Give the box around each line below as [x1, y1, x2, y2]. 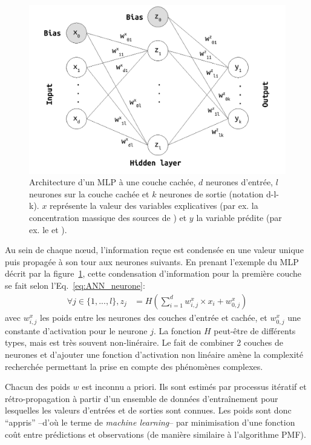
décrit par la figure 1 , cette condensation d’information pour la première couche [5, 267, 301, 280]
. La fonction [153, 324, 201, 337]
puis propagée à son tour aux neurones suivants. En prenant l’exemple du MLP [5, 255, 299, 268]
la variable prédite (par [196, 211, 282, 224]
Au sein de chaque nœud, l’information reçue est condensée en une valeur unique [5, 243, 304, 256]
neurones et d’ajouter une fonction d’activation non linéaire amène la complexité [5, 348, 303, 360]
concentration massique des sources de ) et [29, 211, 187, 224]
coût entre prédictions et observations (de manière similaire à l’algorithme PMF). [5, 427, 306, 440]
